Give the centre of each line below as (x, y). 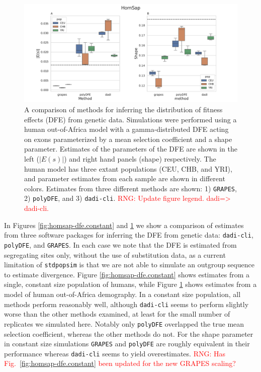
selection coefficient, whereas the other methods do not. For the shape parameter (129, 333)
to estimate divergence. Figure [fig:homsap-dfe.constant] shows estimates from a (127, 274)
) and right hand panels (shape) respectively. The (140, 159)
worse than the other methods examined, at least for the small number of (117, 314)
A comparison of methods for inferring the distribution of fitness (123, 109)
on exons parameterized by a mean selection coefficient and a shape (128, 139)
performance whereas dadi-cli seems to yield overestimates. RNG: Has (115, 353)
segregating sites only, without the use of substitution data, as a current (115, 254)
